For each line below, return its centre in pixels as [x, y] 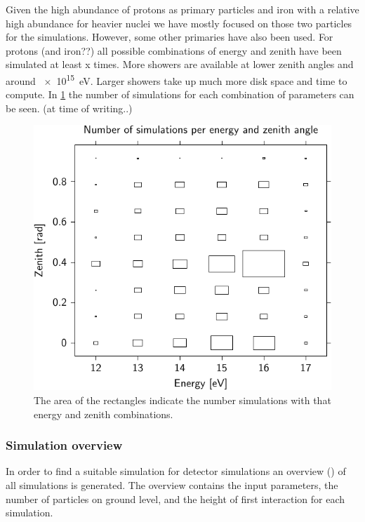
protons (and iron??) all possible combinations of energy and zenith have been [174, 50]
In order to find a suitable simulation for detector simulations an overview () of [176, 471]
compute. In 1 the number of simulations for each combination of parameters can [180, 94]
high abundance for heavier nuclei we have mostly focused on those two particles [179, 23]
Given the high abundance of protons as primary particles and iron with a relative [182, 9]
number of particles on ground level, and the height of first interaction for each [175, 498]
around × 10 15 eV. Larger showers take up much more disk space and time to [177, 79]
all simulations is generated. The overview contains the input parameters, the [172, 484]
